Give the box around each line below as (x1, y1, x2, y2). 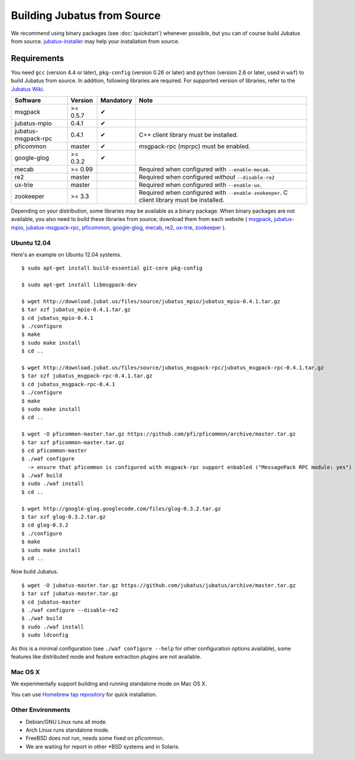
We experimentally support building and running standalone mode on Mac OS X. (11, 680, 207, 687)
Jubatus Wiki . (11, 85, 44, 92)
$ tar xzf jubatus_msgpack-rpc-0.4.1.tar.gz (21, 373, 153, 379)
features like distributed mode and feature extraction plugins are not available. (11, 653, 202, 660)
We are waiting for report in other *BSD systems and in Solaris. (25, 743, 180, 750)
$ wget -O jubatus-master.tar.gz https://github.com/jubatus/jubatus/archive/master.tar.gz (21, 582, 296, 589)
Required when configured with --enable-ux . (138, 181, 262, 189)
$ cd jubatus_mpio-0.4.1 (21, 315, 93, 321)
